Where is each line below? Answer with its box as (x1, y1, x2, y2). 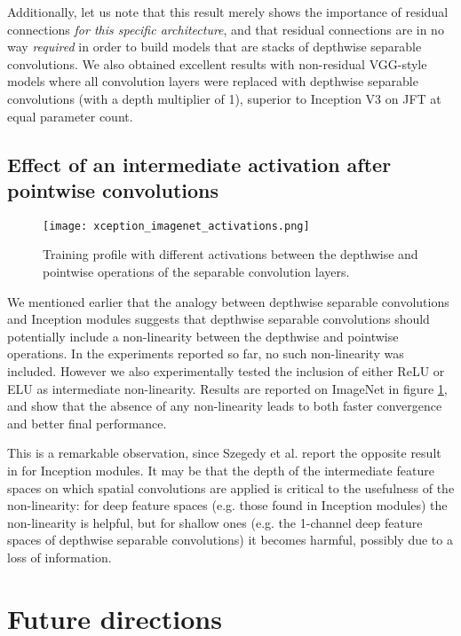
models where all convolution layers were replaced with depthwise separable (7, 72, 418, 90)
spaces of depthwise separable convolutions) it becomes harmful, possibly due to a (7, 530, 453, 549)
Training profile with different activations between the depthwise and (43, 245, 418, 263)
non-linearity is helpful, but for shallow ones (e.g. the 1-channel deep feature (7, 513, 423, 531)
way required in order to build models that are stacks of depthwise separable (7, 37, 422, 56)
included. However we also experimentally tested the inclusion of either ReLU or (7, 361, 445, 380)
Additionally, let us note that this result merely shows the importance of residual (7, 3, 449, 20)
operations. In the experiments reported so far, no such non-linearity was (7, 344, 404, 363)
